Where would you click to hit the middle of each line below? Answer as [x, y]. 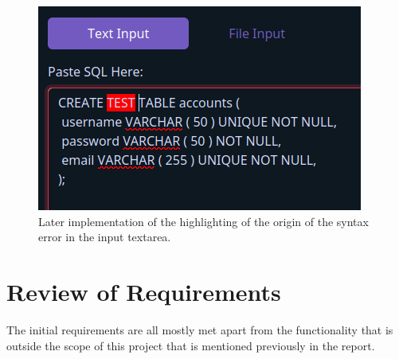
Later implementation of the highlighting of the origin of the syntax [203, 221]
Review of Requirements [144, 291]
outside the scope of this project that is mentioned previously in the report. [191, 345]
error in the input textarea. [105, 237]
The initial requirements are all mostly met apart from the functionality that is [200, 329]
